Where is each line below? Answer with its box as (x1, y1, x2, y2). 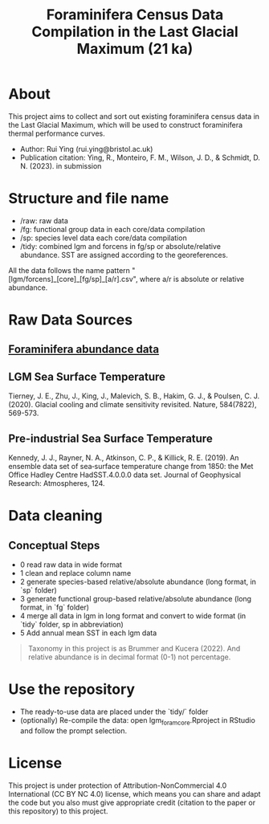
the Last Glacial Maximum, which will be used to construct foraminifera (8, 120, 243, 129)
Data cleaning (8, 507, 103, 525)
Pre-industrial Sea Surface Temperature (8, 431, 213, 445)
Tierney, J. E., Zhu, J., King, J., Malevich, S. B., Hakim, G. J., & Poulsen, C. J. (8, 391, 259, 401)
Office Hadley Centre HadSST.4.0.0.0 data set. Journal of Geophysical (8, 470, 241, 479)
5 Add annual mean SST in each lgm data (19, 628, 157, 638)
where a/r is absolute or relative (139, 274, 245, 284)
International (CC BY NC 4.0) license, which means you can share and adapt (8, 789, 261, 798)
